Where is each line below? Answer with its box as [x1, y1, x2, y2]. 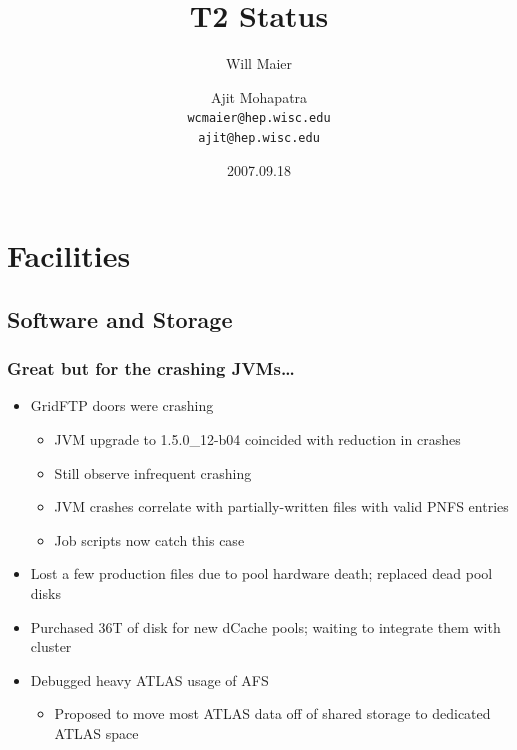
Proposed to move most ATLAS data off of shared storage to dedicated [54, 703, 491, 724]
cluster [30, 636, 72, 657]
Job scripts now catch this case [54, 529, 245, 550]
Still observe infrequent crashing [54, 462, 252, 483]
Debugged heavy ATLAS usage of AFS [30, 669, 269, 690]
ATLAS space [54, 722, 139, 743]
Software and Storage [7, 303, 233, 334]
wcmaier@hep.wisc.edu [187, 111, 331, 126]
